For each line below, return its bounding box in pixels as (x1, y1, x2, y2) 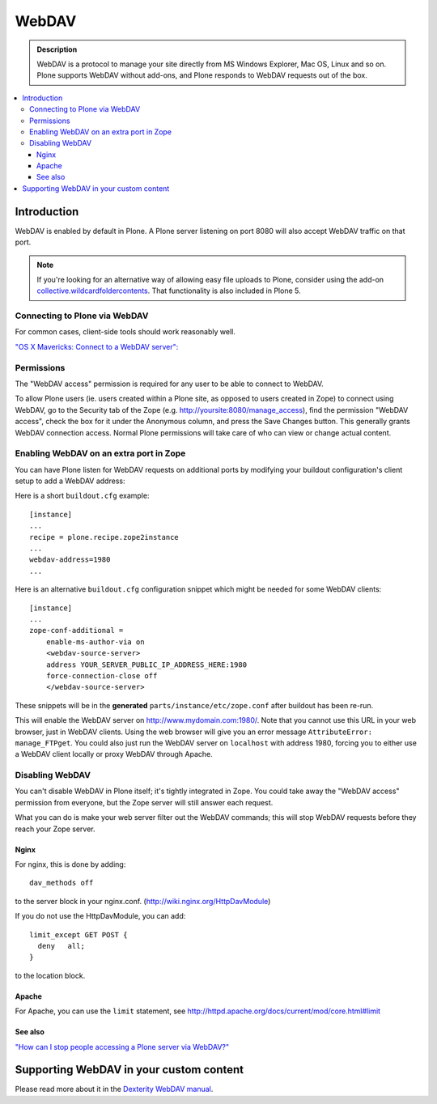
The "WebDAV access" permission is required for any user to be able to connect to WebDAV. (15, 379, 324, 389)
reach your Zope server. (15, 824, 95, 834)
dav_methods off (29, 878, 94, 888)
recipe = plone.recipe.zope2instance (29, 533, 180, 541)
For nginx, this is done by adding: (15, 859, 126, 869)
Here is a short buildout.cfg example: (15, 490, 150, 501)
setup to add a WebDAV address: (15, 476, 125, 486)
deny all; (37, 941, 85, 950)
